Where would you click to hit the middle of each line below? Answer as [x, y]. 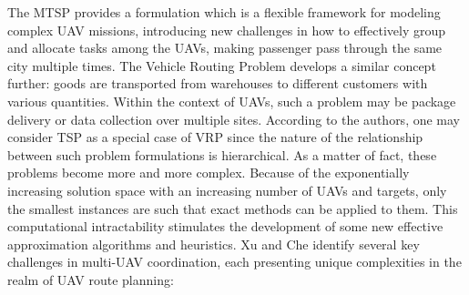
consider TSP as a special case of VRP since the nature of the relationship [215, 137]
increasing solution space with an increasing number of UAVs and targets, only [227, 190]
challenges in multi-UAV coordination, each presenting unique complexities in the [234, 262]
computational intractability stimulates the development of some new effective [225, 226]
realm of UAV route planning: [91, 279]
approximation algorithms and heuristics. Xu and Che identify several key [214, 244]
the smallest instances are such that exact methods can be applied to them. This [233, 208]
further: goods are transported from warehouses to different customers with [218, 83]
